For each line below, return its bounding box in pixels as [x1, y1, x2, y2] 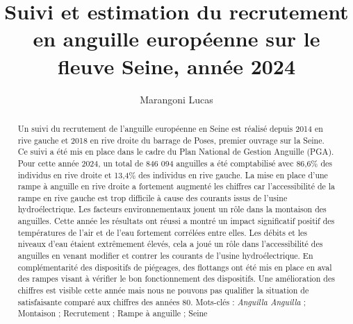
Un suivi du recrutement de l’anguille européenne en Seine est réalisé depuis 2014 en [17, 122, 323, 134]
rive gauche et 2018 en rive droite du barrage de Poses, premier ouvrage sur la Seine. [17, 134, 325, 146]
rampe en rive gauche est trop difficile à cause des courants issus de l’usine [17, 191, 288, 203]
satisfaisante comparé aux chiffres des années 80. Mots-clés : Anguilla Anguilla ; [17, 296, 306, 307]
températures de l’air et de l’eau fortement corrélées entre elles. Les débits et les [17, 226, 308, 238]
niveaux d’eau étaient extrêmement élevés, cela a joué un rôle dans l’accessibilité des [17, 238, 323, 250]
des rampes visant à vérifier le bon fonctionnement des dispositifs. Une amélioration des [17, 273, 335, 284]
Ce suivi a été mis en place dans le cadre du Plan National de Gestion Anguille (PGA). [17, 146, 334, 157]
